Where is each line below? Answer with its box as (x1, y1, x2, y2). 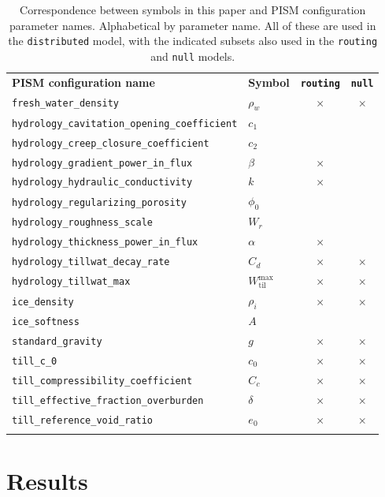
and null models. (150, 47, 235, 64)
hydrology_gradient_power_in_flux (12, 157, 193, 169)
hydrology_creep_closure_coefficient (12, 137, 209, 149)
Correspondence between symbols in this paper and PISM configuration (20, 2, 366, 17)
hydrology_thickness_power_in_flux (12, 237, 198, 248)
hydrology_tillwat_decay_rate (12, 256, 170, 268)
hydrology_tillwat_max (12, 276, 131, 288)
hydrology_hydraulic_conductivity (12, 177, 193, 189)
